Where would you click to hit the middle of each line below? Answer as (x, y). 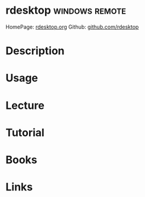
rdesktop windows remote (66, 10)
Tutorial (25, 132)
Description (35, 51)
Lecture (25, 105)
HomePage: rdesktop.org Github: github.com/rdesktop (72, 27)
